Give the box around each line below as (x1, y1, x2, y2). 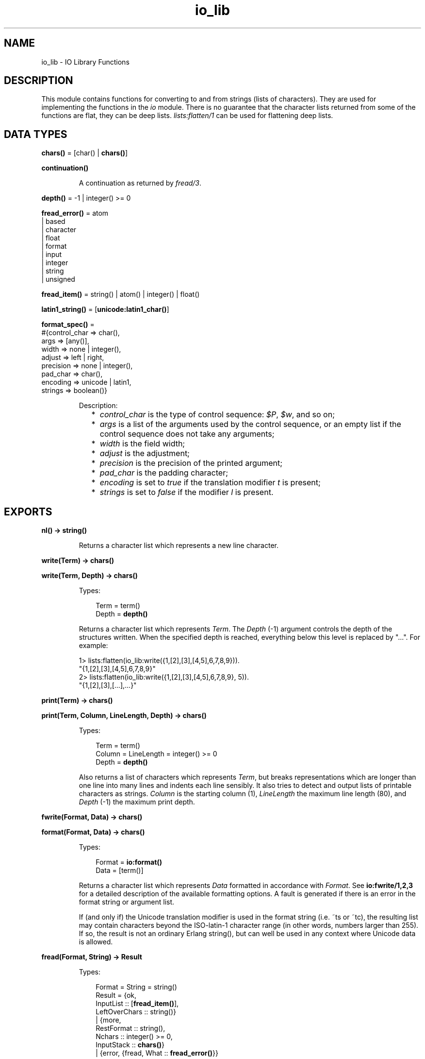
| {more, (96, 1016, 121, 1025)
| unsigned (41, 275, 75, 284)
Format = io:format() (96, 858, 162, 867)
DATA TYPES (4, 128, 67, 140)
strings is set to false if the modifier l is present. (99, 487, 274, 497)
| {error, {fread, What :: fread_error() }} (96, 1049, 218, 1058)
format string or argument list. (79, 898, 175, 906)
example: (79, 641, 108, 650)
